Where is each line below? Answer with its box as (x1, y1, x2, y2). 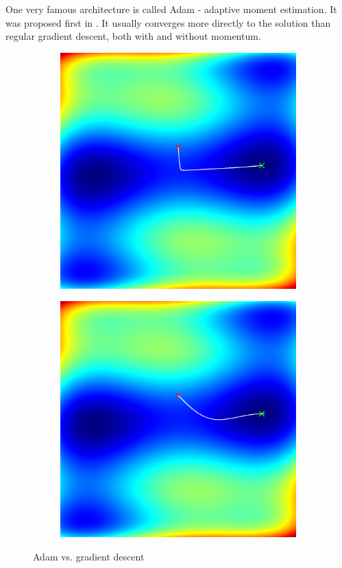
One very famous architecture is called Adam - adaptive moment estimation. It (5, 2, 337, 16)
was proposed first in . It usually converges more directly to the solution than (5, 15, 331, 29)
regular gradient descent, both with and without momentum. (5, 29, 261, 43)
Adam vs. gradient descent (33, 549, 145, 563)
